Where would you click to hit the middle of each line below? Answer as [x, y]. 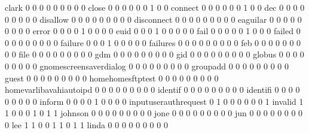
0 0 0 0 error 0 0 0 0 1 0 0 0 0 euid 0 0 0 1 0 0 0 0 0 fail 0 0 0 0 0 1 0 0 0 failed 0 [153, 31]
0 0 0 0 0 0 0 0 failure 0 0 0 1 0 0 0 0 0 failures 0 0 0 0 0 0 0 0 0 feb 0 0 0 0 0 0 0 [153, 42]
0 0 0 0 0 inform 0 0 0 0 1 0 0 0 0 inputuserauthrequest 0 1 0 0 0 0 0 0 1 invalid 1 [154, 101]
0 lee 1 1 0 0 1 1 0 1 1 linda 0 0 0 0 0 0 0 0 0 [86, 124]
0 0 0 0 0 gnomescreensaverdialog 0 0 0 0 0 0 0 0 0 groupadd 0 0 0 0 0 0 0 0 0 [147, 66]
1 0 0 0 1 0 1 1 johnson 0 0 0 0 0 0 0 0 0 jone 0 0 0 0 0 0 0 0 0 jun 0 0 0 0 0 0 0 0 [154, 113]
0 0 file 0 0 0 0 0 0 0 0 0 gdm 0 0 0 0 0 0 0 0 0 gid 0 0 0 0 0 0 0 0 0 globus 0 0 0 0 [154, 54]
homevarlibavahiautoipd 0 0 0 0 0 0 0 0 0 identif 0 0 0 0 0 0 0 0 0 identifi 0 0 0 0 [152, 90]
